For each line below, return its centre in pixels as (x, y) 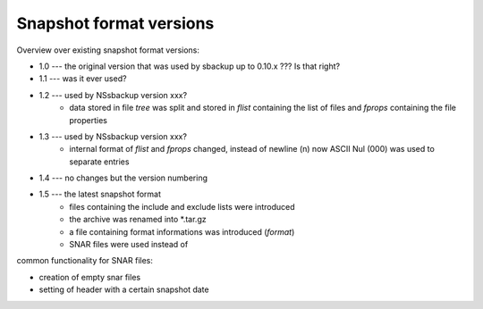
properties (88, 120)
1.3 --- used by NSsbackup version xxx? (113, 136)
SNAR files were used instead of (129, 245)
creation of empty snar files (90, 277)
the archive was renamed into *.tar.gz (138, 220)
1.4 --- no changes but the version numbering (123, 178)
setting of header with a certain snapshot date (124, 289)
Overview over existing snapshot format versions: (108, 50)
